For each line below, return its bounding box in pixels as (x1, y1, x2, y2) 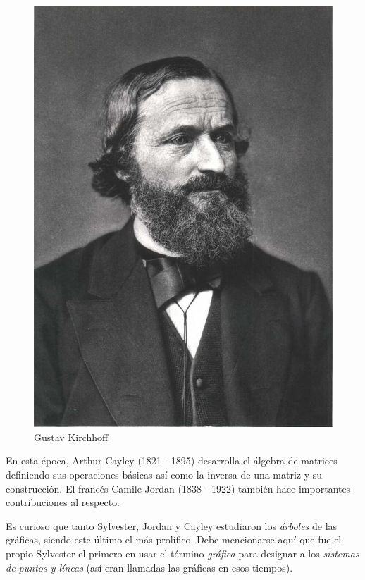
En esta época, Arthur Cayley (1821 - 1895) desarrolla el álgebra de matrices (6, 453, 338, 468)
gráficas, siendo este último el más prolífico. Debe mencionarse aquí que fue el (6, 532, 342, 547)
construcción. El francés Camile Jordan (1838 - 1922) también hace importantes (6, 481, 351, 495)
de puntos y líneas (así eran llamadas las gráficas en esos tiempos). (6, 560, 293, 574)
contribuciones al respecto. (6, 495, 120, 510)
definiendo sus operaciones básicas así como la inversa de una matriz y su (6, 467, 323, 482)
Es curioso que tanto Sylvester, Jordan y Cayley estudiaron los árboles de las (6, 518, 338, 533)
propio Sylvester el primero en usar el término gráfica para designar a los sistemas (6, 546, 359, 561)
